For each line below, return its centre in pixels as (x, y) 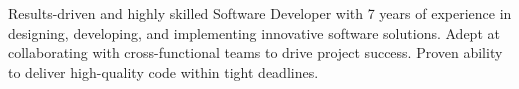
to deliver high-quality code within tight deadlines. (163, 71)
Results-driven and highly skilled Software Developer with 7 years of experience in (260, 13)
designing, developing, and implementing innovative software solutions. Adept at (254, 32)
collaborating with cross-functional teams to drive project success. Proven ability (255, 52)
